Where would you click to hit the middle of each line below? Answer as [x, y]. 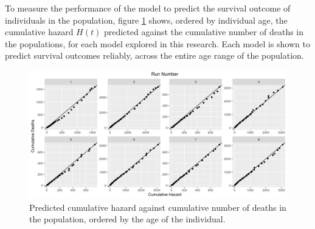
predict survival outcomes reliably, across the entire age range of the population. [154, 55]
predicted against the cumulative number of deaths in [204, 32]
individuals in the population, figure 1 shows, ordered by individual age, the [146, 20]
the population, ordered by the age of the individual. [127, 219]
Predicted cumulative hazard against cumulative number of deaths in [158, 207]
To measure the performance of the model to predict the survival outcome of [148, 8]
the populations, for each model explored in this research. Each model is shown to [158, 43]
